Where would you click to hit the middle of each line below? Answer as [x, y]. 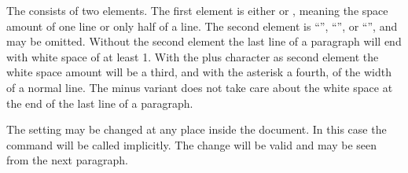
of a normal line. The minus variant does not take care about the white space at [200, 87]
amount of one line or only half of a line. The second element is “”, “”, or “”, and [202, 26]
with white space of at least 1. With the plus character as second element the [193, 56]
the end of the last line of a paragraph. [100, 103]
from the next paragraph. [67, 160]
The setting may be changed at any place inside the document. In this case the [197, 129]
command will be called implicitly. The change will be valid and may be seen [192, 144]
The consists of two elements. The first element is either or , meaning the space [197, 10]
